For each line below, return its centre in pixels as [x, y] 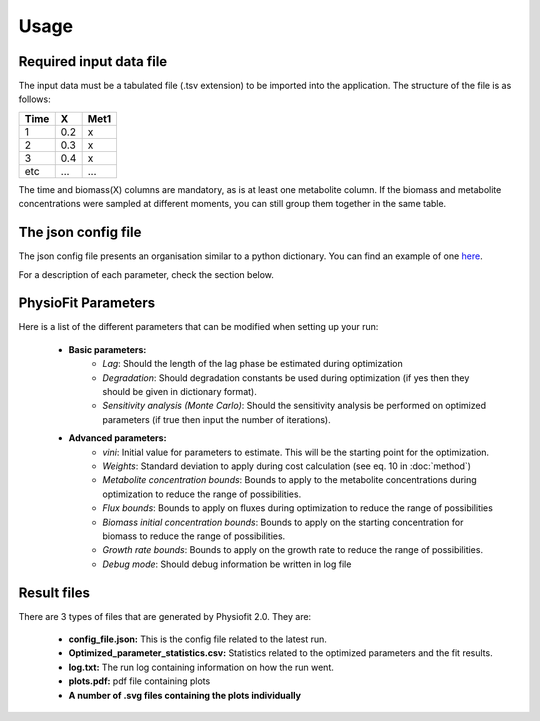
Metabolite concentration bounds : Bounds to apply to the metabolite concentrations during [289, 480]
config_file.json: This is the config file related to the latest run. [197, 639]
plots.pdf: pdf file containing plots [139, 681]
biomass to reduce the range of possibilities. [194, 536]
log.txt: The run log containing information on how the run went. [201, 667]
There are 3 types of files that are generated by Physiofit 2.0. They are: [165, 616]
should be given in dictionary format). [179, 391]
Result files [54, 592]
